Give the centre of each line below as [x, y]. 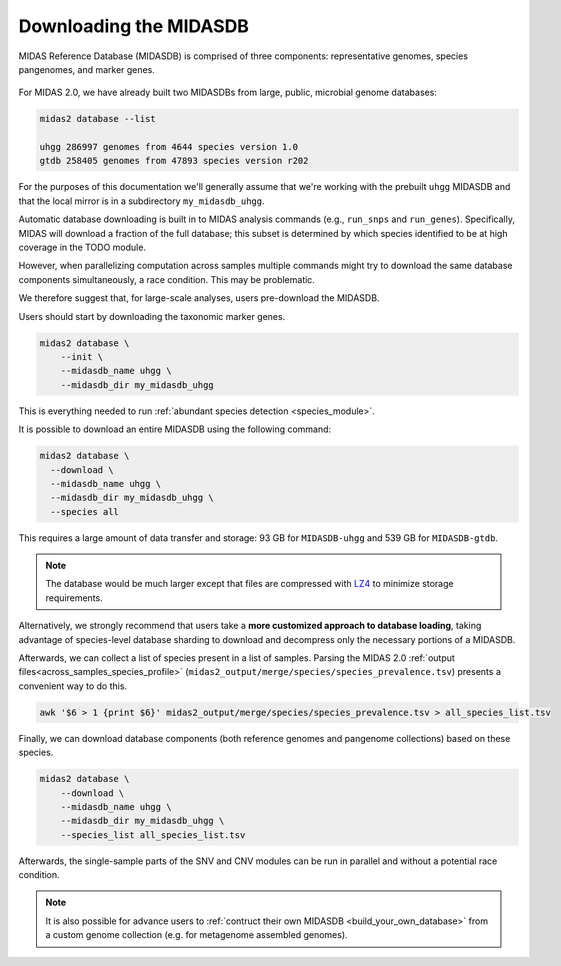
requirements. [74, 597]
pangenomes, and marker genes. [86, 69]
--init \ [82, 356]
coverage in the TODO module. [82, 247]
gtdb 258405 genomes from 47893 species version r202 [174, 161]
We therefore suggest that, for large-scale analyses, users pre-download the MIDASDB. [199, 298]
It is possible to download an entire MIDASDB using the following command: [175, 429]
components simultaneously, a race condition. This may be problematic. [166, 279]
